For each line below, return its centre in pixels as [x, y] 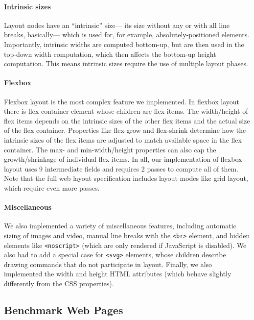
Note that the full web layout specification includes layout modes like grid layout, [126, 178]
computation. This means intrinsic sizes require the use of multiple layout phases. [126, 63]
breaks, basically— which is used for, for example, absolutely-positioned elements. [127, 35]
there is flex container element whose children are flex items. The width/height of [126, 111]
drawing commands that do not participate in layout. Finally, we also [108, 264]
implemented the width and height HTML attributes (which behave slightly [118, 274]
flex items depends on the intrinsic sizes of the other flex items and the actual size [127, 120]
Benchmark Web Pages [64, 310]
